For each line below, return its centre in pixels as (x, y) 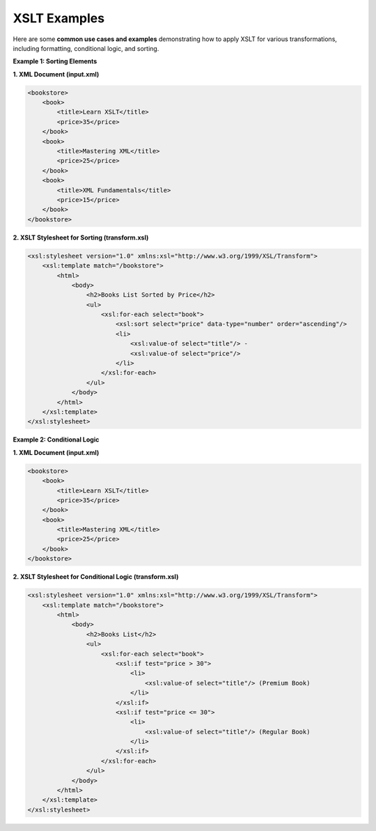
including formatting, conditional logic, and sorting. (86, 48)
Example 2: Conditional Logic (56, 440)
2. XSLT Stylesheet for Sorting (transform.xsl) (81, 238)
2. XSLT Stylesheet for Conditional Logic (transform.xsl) (96, 577)
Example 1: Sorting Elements (55, 61)
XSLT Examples (58, 18)
